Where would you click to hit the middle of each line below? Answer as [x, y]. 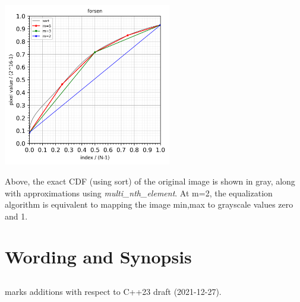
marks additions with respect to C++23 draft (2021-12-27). [113, 292]
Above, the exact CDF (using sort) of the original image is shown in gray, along [150, 181]
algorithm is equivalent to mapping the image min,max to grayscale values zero [149, 204]
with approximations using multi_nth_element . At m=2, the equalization [139, 193]
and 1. [16, 216]
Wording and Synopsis [98, 257]
